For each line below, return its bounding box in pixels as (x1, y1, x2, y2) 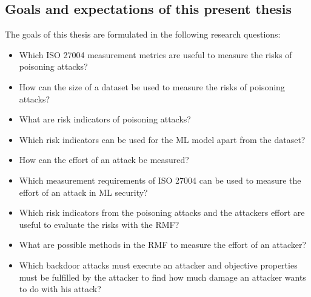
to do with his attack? (19, 282, 101, 295)
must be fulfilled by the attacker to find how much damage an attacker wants (19, 270, 306, 283)
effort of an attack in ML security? (19, 185, 148, 198)
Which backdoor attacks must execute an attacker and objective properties (19, 258, 298, 271)
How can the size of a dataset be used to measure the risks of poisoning (19, 80, 285, 93)
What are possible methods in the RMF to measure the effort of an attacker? (19, 238, 307, 251)
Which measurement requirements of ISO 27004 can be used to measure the (19, 173, 301, 186)
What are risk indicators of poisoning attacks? (19, 113, 191, 125)
